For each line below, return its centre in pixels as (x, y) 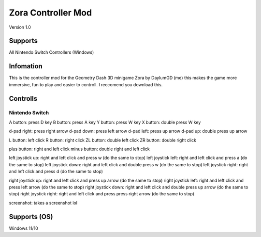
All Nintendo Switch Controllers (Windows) (51, 52)
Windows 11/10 (23, 228)
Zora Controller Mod (50, 13)
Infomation (26, 66)
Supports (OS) (31, 216)
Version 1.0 (20, 27)
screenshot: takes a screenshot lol (43, 203)
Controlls (23, 99)
